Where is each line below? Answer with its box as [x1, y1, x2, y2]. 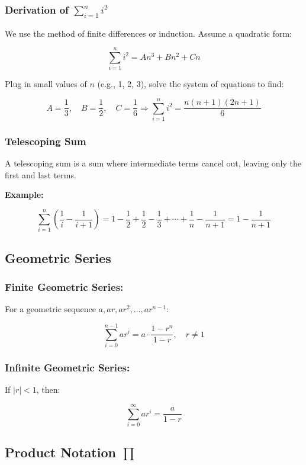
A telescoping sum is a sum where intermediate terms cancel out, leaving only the [5, 157, 301, 169]
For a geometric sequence [5, 303, 96, 315]
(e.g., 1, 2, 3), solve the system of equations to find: [97, 78, 284, 90]
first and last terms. [5, 168, 76, 181]
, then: [36, 383, 60, 396]
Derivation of [5, 2, 69, 17]
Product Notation [5, 443, 116, 461]
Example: [5, 188, 44, 201]
